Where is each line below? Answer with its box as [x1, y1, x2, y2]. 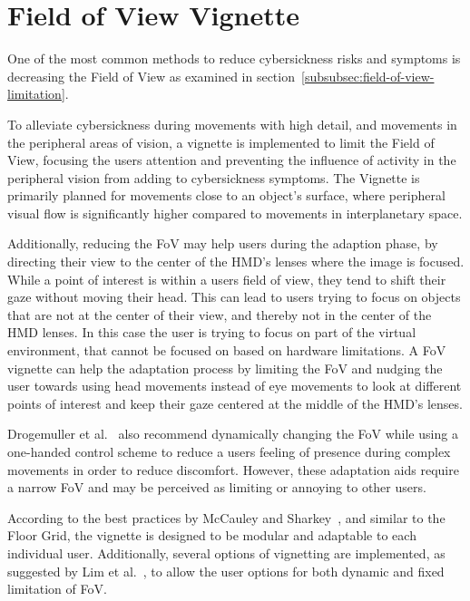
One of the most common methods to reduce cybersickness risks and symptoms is [7, 49, 461, 68]
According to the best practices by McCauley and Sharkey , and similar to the [7, 508, 446, 527]
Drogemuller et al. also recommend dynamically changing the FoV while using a [7, 424, 458, 443]
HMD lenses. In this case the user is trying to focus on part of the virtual [7, 323, 416, 342]
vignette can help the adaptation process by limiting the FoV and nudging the [7, 358, 443, 377]
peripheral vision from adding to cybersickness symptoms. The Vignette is [7, 168, 420, 187]
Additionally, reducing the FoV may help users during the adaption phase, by [7, 234, 438, 253]
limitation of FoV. [7, 579, 107, 598]
